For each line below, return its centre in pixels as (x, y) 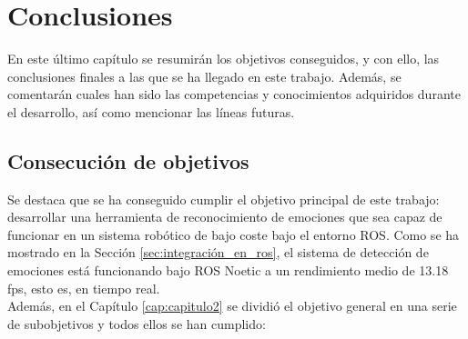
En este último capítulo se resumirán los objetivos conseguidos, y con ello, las (224, 59)
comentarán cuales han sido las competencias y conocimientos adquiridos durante (234, 94)
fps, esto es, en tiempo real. (84, 288)
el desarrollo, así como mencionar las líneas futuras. (151, 111)
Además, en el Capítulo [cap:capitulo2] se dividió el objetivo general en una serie (232, 306)
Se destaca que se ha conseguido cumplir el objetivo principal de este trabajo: (224, 199)
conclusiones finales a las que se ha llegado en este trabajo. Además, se (204, 76)
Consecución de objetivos (128, 160)
